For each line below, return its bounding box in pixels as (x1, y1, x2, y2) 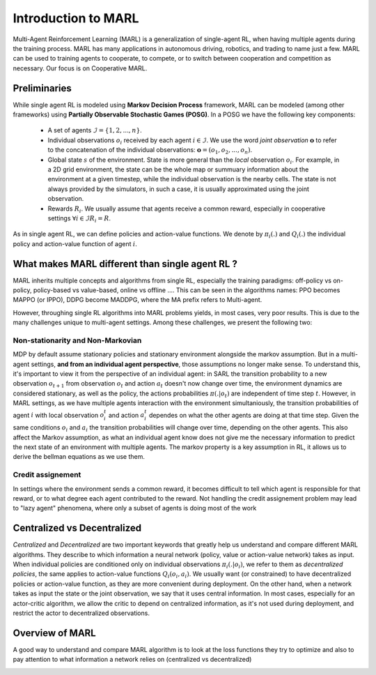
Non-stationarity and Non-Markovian (13, 335, 142, 345)
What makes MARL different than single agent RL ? (13, 258, 238, 270)
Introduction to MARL (13, 10, 139, 26)
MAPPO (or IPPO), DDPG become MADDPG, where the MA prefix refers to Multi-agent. (13, 296, 263, 304)
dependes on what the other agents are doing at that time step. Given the (148, 411, 359, 419)
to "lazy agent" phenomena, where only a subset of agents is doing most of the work (13, 504, 257, 513)
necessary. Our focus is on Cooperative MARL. (13, 63, 148, 73)
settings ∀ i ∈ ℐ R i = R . (47, 213, 111, 224)
